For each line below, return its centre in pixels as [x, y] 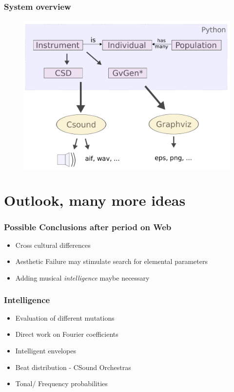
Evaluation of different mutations [65, 317]
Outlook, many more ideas [95, 200]
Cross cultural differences [53, 245]
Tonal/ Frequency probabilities [61, 383]
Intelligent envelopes [46, 351]
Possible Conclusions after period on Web [88, 227]
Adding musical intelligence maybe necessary [82, 278]
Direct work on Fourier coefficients [67, 334]
